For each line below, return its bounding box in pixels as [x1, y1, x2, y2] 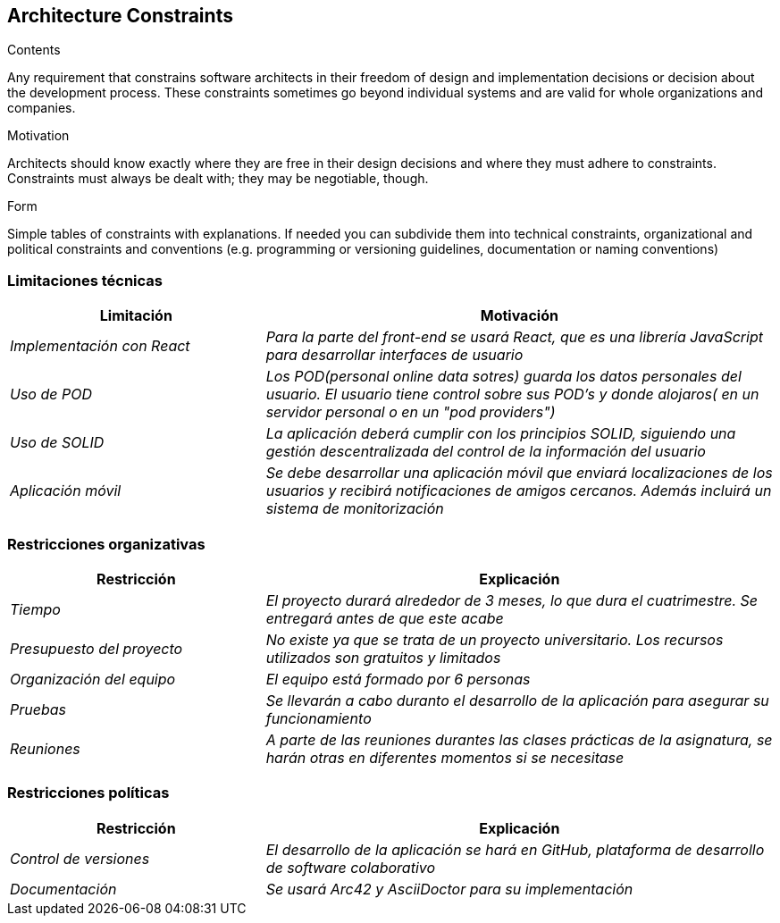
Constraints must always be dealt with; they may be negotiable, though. [7, 171, 429, 187]
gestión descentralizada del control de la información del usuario [265, 442, 706, 461]
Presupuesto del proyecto [10, 639, 183, 658]
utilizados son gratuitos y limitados [265, 648, 501, 667]
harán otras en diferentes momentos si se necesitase [265, 748, 625, 767]
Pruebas [10, 700, 66, 718]
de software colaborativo [265, 858, 436, 877]
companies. [7, 100, 76, 116]
